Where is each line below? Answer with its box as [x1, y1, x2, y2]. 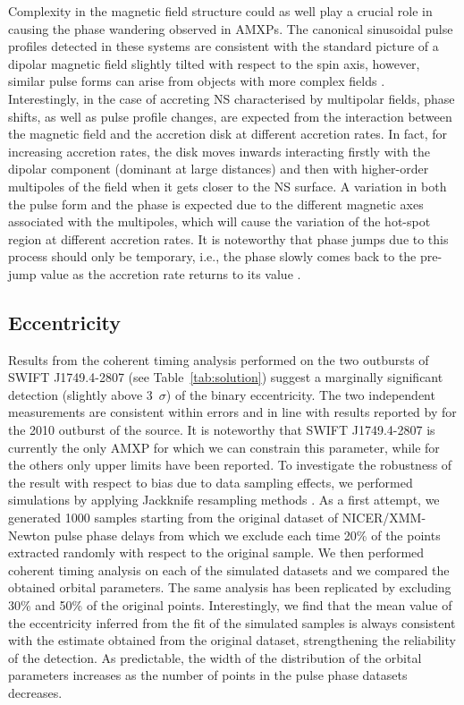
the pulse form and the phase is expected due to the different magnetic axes [8, 194, 424, 213]
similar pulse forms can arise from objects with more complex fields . [8, 72, 385, 90]
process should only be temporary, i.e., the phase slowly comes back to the [8, 247, 417, 266]
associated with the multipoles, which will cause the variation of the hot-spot [8, 212, 431, 231]
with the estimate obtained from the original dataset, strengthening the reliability [8, 631, 456, 650]
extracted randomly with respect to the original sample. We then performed [8, 543, 425, 562]
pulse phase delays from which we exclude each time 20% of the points [54, 525, 441, 544]
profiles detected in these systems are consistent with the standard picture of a [8, 37, 439, 55]
